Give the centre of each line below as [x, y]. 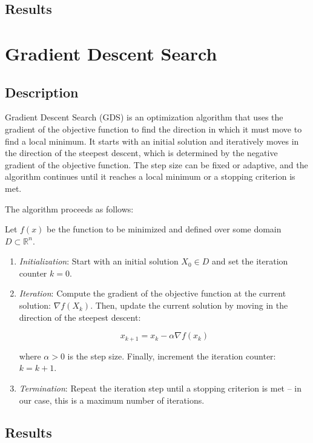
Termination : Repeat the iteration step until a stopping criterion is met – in [160, 388]
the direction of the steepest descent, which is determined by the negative [141, 153]
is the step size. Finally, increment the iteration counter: [172, 356]
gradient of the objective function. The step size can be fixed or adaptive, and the [156, 164]
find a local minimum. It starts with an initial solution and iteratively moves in [152, 141]
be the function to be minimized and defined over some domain [164, 229]
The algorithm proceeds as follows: [69, 208]
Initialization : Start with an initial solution [99, 261]
